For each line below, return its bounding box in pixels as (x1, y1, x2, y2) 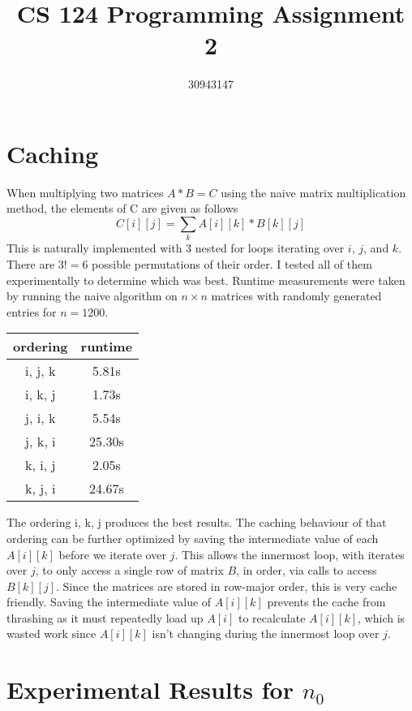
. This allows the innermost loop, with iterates (174, 545, 405, 562)
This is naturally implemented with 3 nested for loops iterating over (6, 239, 345, 256)
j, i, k (25, 408, 56, 428)
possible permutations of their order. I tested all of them (92, 255, 372, 272)
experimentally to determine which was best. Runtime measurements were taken (6, 271, 406, 288)
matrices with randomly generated (211, 287, 382, 304)
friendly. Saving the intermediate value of (6, 593, 212, 610)
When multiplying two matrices (6, 183, 164, 200)
